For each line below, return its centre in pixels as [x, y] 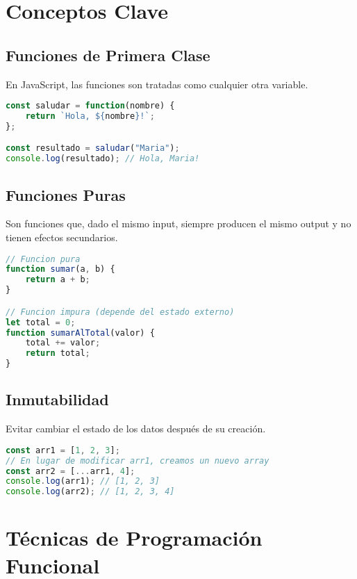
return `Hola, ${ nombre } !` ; [90, 116]
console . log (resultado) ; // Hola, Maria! [103, 159]
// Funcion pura [43, 259]
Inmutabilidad [57, 399]
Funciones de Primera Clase [108, 55]
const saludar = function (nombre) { [90, 106]
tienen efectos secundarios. [62, 237]
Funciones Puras [66, 194]
